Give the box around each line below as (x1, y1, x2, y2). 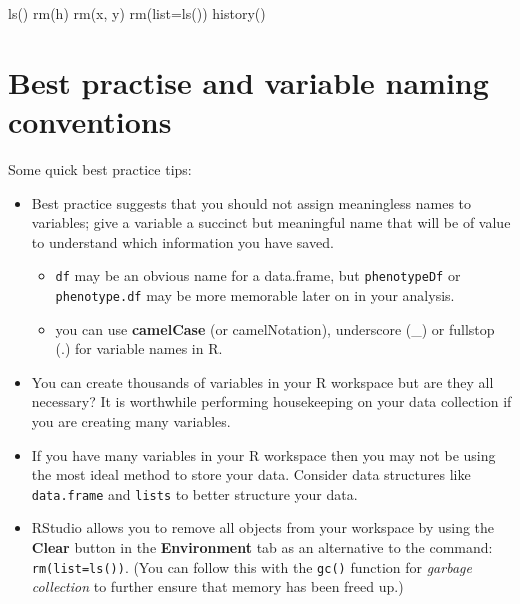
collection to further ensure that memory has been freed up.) (31, 576, 404, 597)
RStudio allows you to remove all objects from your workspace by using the (31, 517, 495, 538)
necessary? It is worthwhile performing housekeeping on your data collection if (31, 391, 512, 412)
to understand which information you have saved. (31, 231, 334, 252)
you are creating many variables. (31, 410, 231, 431)
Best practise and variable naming (8, 61, 489, 102)
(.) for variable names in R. (55, 338, 223, 359)
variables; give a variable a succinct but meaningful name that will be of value (31, 212, 511, 233)
